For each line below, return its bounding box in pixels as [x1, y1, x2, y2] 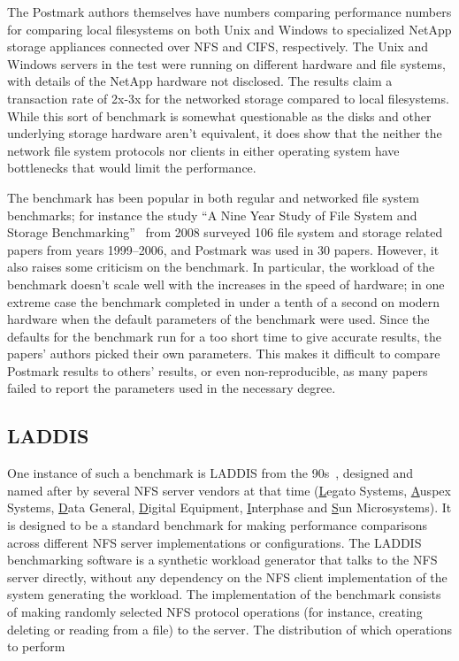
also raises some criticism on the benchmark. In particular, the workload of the [7, 257, 435, 276]
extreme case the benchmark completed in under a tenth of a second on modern [7, 292, 440, 311]
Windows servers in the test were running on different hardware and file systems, [7, 54, 446, 73]
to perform [7, 637, 65, 656]
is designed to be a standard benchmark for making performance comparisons [7, 516, 428, 534]
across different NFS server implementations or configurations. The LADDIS [7, 533, 422, 551]
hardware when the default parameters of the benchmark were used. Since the [7, 310, 430, 328]
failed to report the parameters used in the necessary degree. [7, 379, 336, 397]
